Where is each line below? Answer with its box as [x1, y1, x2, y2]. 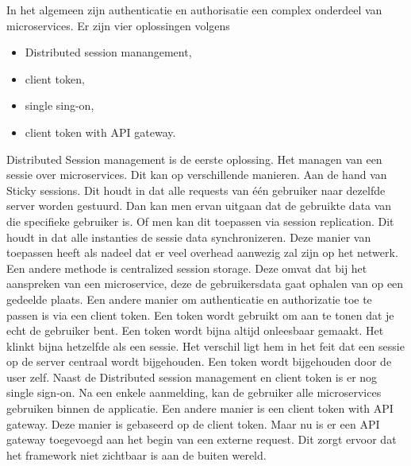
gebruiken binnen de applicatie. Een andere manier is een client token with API [6, 400, 394, 417]
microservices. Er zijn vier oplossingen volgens [6, 17, 230, 33]
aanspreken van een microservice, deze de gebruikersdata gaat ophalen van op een [6, 275, 404, 292]
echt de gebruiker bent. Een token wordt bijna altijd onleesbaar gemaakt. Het [6, 322, 384, 339]
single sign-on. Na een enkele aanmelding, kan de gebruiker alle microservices [6, 384, 382, 401]
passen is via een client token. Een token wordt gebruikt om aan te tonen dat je [6, 306, 394, 323]
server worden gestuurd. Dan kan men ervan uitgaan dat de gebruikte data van [6, 197, 392, 214]
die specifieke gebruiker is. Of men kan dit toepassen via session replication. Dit [6, 212, 394, 229]
